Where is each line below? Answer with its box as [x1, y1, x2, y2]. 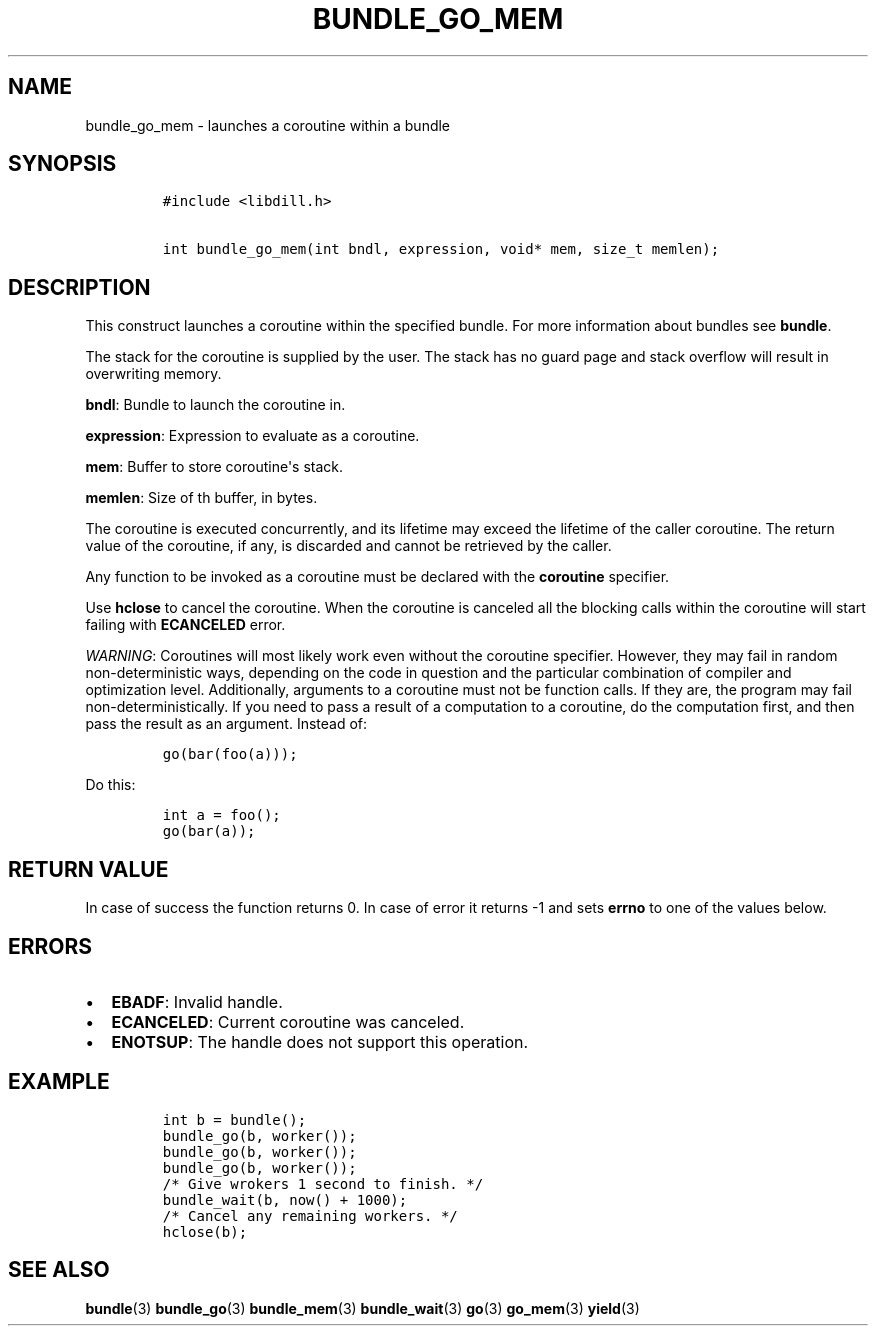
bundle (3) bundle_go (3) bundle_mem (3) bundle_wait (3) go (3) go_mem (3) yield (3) [85, 1299, 640, 1317]
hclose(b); [162, 1223, 248, 1240]
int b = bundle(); [162, 1111, 307, 1128]
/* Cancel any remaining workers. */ [162, 1207, 458, 1224]
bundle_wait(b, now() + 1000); [162, 1191, 408, 1208]
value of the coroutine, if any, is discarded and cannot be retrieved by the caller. [85, 537, 612, 555]
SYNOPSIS [8, 151, 117, 177]
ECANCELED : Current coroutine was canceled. [111, 1011, 465, 1032]
